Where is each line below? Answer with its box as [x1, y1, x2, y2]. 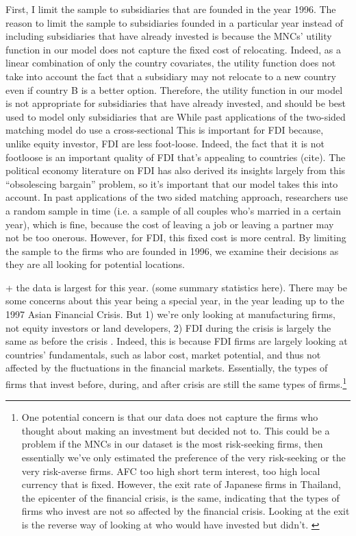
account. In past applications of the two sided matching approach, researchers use [5, 190, 348, 204]
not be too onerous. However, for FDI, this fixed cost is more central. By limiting [5, 230, 346, 245]
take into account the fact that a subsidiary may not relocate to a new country [5, 69, 336, 83]
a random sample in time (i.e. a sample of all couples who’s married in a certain [5, 203, 342, 217]
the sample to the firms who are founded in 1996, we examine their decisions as [5, 243, 339, 258]
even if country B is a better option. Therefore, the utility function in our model [5, 82, 343, 97]
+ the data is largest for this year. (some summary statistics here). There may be [5, 280, 347, 294]
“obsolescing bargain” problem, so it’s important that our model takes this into [5, 176, 338, 191]
